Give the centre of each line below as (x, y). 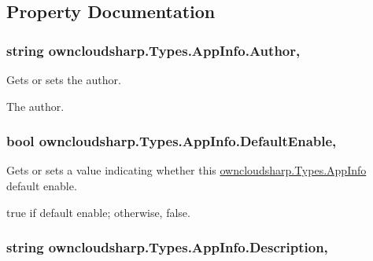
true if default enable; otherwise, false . (98, 212)
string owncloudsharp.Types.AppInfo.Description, (167, 247)
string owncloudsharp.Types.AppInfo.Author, (153, 50)
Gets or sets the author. (64, 79)
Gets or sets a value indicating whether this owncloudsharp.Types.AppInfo (186, 170)
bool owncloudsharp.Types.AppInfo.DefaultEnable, (172, 141)
